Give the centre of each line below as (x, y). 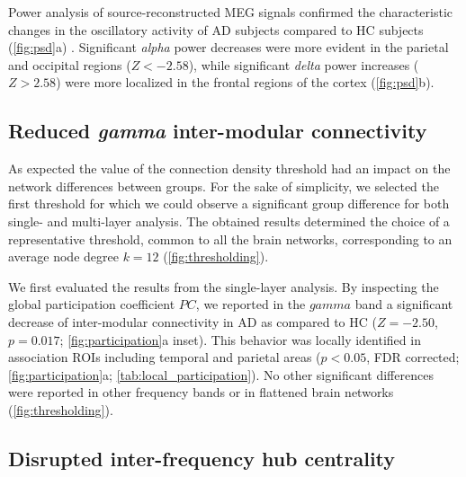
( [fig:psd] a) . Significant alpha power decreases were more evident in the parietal (229, 47)
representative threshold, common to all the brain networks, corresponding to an (230, 238)
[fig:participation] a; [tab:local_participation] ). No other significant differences (221, 374)
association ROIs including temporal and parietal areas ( (165, 357)
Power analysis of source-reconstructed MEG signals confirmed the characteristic (230, 12)
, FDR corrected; (413, 357)
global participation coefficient (92, 304)
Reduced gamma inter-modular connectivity (218, 131)
